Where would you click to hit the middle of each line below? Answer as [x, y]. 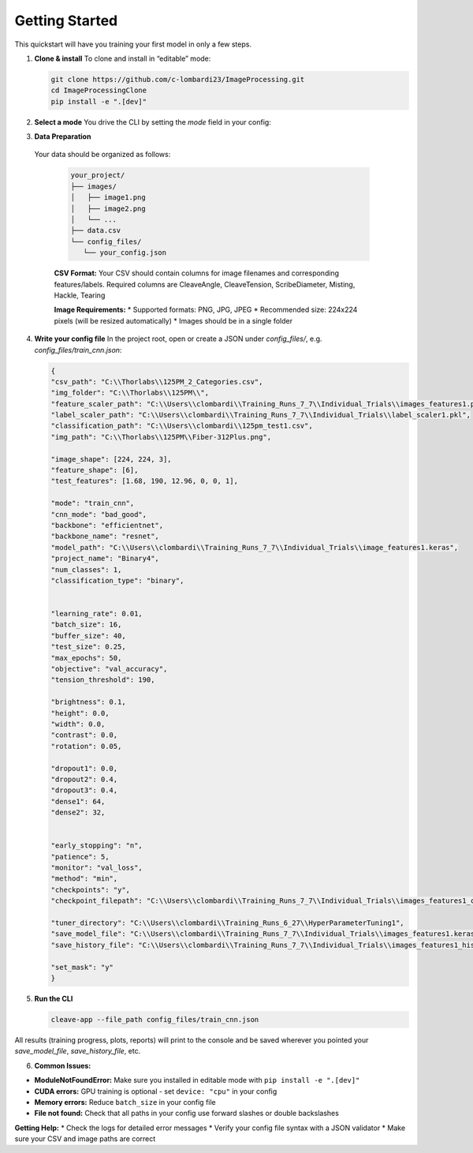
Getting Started [66, 21]
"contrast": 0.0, [84, 735]
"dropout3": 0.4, [84, 790]
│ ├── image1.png [108, 198]
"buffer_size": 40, [88, 636]
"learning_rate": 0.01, [97, 614]
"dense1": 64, [78, 801]
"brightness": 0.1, [88, 702]
